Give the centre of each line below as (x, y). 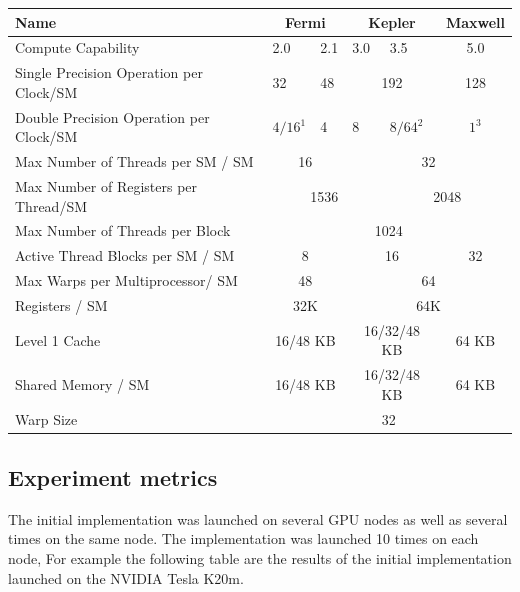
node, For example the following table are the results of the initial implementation (260, 558)
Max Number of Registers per (106, 185)
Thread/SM (51, 205)
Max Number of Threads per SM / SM (134, 161)
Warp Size (46, 418)
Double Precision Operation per (112, 116)
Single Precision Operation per (109, 72)
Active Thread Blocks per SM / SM (125, 255)
